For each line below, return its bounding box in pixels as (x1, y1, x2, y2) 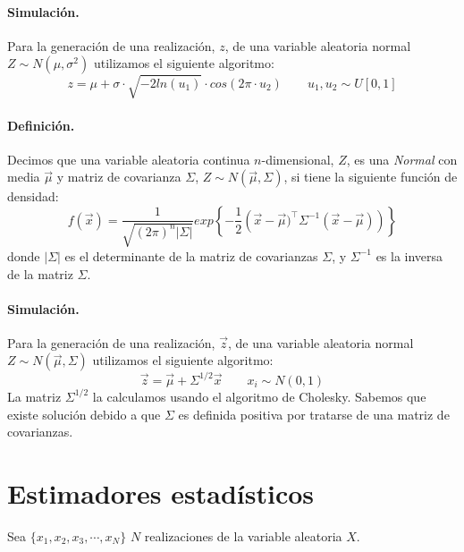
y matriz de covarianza (56, 167, 181, 186)
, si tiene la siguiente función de (283, 167, 458, 186)
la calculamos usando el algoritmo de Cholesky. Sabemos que (92, 386, 426, 405)
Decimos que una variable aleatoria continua (7, 149, 250, 168)
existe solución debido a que (7, 404, 161, 423)
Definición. (7, 115, 75, 134)
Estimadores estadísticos (7, 474, 315, 511)
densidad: (7, 187, 59, 206)
